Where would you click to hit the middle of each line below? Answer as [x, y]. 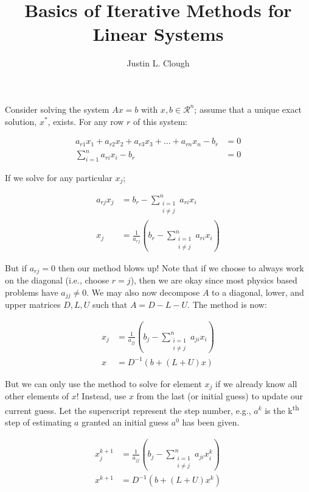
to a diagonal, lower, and [258, 292]
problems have [32, 292]
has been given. [211, 422]
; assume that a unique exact [248, 109]
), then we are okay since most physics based [214, 280]
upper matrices [33, 305]
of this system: [160, 121]
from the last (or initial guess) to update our [220, 396]
